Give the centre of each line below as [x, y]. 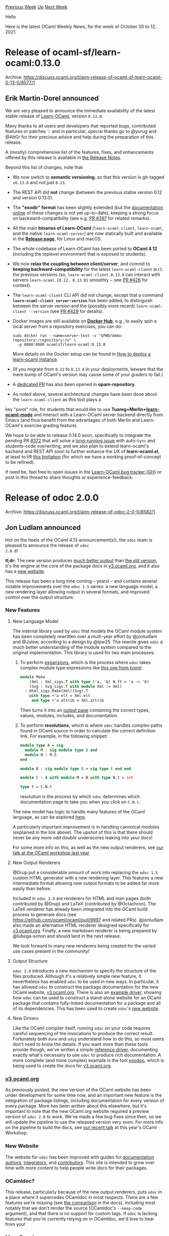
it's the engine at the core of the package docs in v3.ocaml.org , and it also [82, 566]
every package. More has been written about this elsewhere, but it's [76, 1106]
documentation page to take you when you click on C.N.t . [80, 802]
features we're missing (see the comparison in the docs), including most [80, 1203]
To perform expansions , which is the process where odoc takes [86, 662]
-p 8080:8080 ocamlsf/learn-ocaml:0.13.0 [62, 344]
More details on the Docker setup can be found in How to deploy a [81, 354]
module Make [33, 677]
